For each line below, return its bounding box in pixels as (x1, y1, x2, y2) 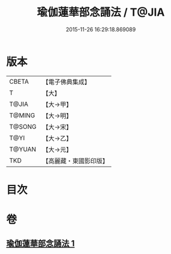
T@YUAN (9, 145, 37, 153)
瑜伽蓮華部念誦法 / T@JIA (37, 5, 165, 19)
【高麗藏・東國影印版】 (42, 156, 109, 165)
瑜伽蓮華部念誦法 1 (6, 238, 75, 249)
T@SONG (9, 122, 37, 131)
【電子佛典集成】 (42, 78, 91, 86)
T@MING (9, 111, 35, 119)
